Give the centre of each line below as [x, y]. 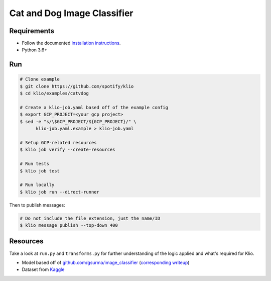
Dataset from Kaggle [43, 269]
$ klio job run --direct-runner [60, 192]
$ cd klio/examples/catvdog [54, 93]
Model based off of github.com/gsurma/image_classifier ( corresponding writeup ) [106, 262]
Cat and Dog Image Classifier [71, 13]
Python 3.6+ [35, 50]
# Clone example [40, 79]
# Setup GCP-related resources [58, 143]
